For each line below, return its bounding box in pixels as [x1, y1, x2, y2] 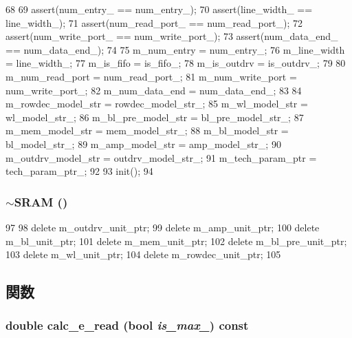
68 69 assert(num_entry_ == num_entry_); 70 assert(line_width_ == [5, 2, 313, 16]
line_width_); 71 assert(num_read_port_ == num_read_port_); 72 [5, 15, 303, 30]
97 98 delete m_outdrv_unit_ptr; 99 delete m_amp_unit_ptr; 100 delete [5, 220, 320, 234]
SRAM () [14, 193, 68, 210]
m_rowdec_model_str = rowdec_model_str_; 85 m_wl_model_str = [5, 96, 308, 111]
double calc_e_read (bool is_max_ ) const [5, 317, 249, 334]
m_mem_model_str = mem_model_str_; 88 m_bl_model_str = [5, 123, 289, 138]
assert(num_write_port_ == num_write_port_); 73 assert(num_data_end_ [5, 29, 338, 43]
